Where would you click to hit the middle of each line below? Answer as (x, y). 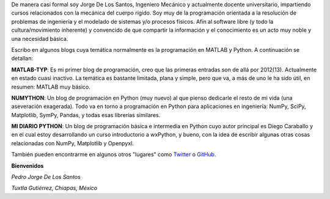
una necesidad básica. (40, 38)
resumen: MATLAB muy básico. (51, 87)
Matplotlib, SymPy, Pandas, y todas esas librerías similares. (86, 115)
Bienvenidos (28, 165)
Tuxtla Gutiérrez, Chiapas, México (54, 188)
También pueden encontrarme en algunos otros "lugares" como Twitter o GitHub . (114, 154)
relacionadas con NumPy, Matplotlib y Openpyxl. (73, 143)
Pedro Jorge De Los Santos (46, 177)
